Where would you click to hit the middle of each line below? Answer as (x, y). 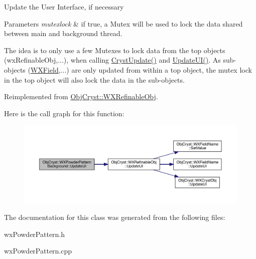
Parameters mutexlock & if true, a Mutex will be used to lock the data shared (123, 23)
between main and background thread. (63, 33)
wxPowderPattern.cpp (38, 251)
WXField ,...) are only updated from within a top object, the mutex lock (141, 69)
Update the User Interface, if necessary (64, 7)
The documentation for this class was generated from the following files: (115, 217)
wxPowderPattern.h (35, 234)
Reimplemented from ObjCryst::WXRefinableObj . (81, 96)
